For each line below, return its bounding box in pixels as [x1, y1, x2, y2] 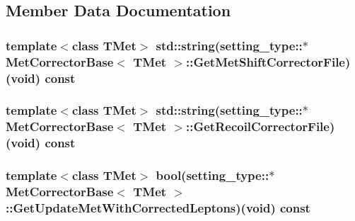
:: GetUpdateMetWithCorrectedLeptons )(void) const [6, 198, 310, 216]
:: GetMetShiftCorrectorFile [185, 52, 345, 70]
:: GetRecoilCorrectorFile [185, 118, 330, 135]
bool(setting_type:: [156, 166, 269, 184]
